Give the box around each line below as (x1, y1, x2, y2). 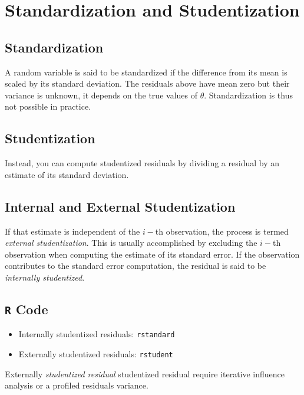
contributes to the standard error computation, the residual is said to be (5, 259, 266, 272)
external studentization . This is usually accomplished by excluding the (5, 236, 257, 249)
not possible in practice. (5, 100, 91, 113)
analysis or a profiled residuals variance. (5, 379, 148, 391)
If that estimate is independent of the (5, 225, 140, 237)
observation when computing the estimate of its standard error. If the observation (5, 248, 300, 260)
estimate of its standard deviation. (5, 168, 129, 180)
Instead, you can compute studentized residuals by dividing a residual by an (5, 157, 279, 169)
